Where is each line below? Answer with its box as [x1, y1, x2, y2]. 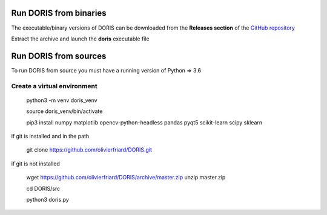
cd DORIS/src [26, 185, 61, 192]
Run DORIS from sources [11, 51, 107, 61]
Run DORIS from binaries [11, 8, 107, 18]
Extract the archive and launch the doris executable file [11, 35, 150, 42]
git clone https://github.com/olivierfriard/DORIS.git [26, 146, 153, 153]
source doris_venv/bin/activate [26, 107, 103, 115]
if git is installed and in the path [11, 132, 90, 140]
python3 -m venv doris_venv [26, 97, 97, 104]
